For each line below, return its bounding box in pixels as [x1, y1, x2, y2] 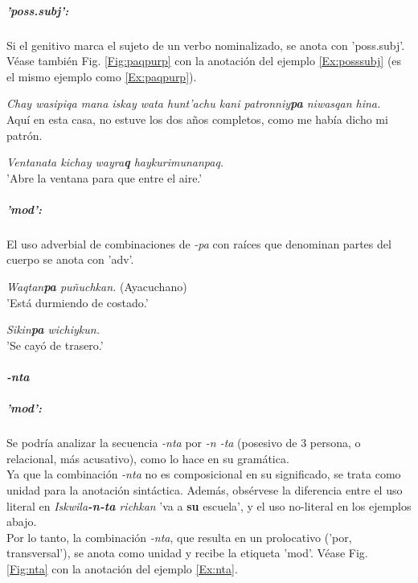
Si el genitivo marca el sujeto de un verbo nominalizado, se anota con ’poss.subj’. [6, 36, 405, 53]
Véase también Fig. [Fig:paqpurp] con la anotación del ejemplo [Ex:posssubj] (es [6, 52, 402, 69]
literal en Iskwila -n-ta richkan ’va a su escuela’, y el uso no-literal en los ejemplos [6, 497, 412, 514]
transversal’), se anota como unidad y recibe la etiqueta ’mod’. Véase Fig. [6, 544, 368, 561]
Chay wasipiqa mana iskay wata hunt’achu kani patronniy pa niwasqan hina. [6, 95, 381, 112]
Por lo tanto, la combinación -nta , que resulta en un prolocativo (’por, [6, 528, 352, 545]
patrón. [6, 126, 43, 143]
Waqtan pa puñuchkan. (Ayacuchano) [6, 278, 187, 295]
